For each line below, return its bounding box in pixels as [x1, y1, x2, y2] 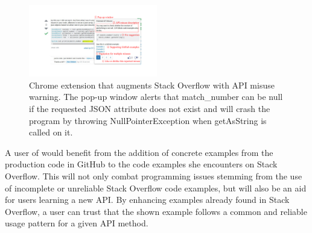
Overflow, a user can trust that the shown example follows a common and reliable [5, 205, 307, 217]
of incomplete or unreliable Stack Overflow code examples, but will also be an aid [5, 181, 307, 194]
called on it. [29, 126, 73, 138]
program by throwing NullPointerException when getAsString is [29, 114, 267, 126]
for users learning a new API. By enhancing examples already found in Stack [5, 193, 290, 206]
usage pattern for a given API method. [5, 217, 148, 229]
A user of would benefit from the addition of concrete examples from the [5, 146, 273, 158]
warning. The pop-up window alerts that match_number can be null [29, 90, 283, 103]
